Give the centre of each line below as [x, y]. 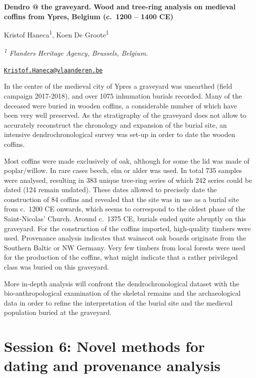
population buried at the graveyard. [58, 312]
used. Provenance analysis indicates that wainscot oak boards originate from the [125, 238]
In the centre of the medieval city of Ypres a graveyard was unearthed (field [118, 86]
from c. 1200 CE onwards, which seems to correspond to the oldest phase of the [125, 209]
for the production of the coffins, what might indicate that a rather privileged [121, 257]
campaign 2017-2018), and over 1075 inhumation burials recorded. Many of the [123, 95]
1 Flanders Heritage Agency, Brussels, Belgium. [76, 52]
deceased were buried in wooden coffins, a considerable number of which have [121, 105]
